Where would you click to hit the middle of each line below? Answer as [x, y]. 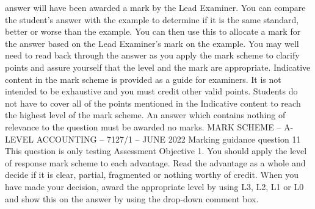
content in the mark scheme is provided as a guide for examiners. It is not [143, 79]
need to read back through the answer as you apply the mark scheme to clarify [152, 55]
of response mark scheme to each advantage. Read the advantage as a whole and [155, 162]
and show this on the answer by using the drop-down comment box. [132, 198]
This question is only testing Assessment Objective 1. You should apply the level [156, 151]
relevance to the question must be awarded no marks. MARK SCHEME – [143, 126]
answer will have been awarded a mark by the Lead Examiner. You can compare [155, 7]
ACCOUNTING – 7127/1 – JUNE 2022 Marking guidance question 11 [168, 139]
